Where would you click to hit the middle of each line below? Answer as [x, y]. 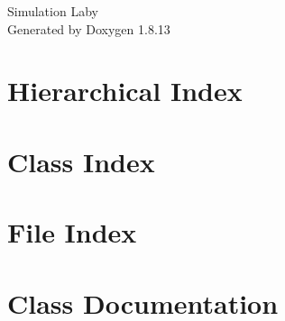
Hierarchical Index [125, 91]
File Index [72, 232]
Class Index [81, 161]
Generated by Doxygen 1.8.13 [89, 28]
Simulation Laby [53, 11]
